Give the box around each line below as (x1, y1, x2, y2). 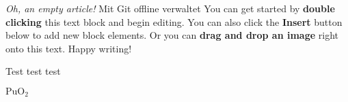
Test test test (5, 64, 61, 78)
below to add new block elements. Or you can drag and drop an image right (5, 28, 338, 42)
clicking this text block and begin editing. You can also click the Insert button (5, 14, 343, 29)
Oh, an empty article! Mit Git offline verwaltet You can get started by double (5, 1, 335, 15)
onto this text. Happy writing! (5, 41, 132, 55)
